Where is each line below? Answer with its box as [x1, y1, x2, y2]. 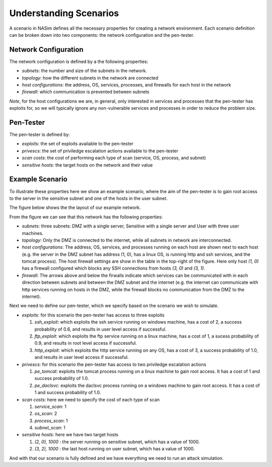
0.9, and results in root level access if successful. [34, 340, 137, 346]
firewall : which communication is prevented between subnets [22, 89, 150, 95]
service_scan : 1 [34, 403, 66, 410]
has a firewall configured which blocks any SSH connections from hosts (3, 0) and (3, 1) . [22, 265, 206, 271]
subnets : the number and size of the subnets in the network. [22, 68, 147, 74]
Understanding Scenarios [9, 8, 119, 19]
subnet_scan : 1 [34, 425, 65, 431]
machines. [22, 230, 44, 236]
